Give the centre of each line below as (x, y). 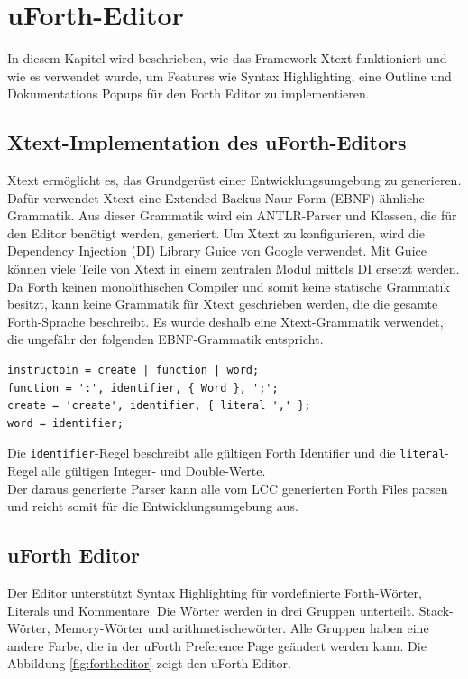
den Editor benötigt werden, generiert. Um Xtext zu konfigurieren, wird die (216, 233)
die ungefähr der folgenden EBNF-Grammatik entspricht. (165, 339)
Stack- (436, 610)
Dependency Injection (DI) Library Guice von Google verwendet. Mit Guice (217, 251)
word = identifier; (65, 423)
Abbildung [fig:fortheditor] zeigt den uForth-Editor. (149, 663)
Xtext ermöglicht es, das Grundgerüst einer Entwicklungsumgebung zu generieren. (234, 180)
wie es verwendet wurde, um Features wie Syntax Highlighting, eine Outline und (229, 75)
